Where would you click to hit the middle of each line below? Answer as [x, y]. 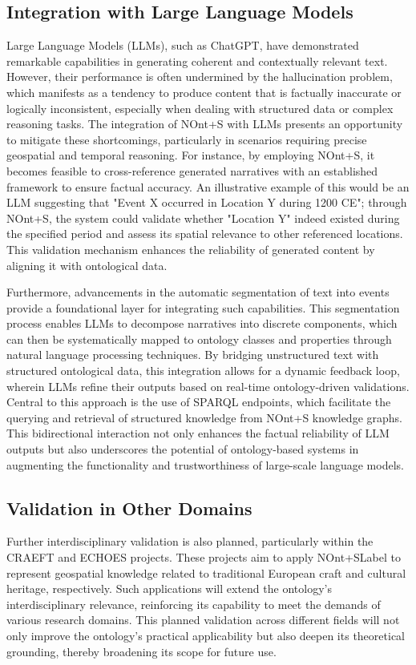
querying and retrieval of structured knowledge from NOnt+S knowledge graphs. [204, 417]
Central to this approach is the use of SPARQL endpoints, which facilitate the [199, 402]
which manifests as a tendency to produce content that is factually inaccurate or [204, 92]
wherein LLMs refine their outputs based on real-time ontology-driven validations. [208, 386]
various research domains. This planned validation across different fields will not [203, 620]
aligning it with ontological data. [87, 265]
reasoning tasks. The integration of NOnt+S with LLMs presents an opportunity [205, 124]
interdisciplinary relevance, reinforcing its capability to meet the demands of [194, 604]
